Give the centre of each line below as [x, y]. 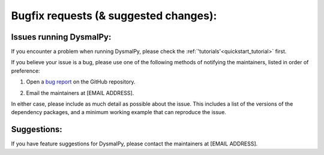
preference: [25, 71]
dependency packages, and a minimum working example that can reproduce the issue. [118, 112]
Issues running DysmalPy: [61, 37]
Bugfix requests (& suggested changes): [114, 16]
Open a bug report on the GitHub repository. [81, 82]
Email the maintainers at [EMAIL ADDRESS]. [80, 93]
